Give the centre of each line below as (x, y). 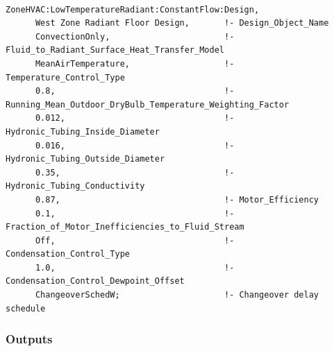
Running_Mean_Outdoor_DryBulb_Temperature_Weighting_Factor (148, 104)
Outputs (29, 339)
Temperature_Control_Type (65, 77)
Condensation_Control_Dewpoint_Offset (95, 281)
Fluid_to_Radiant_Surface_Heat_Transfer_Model (115, 50)
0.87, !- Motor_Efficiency (177, 199)
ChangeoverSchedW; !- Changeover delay (177, 295)
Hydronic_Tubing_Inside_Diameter (83, 131)
